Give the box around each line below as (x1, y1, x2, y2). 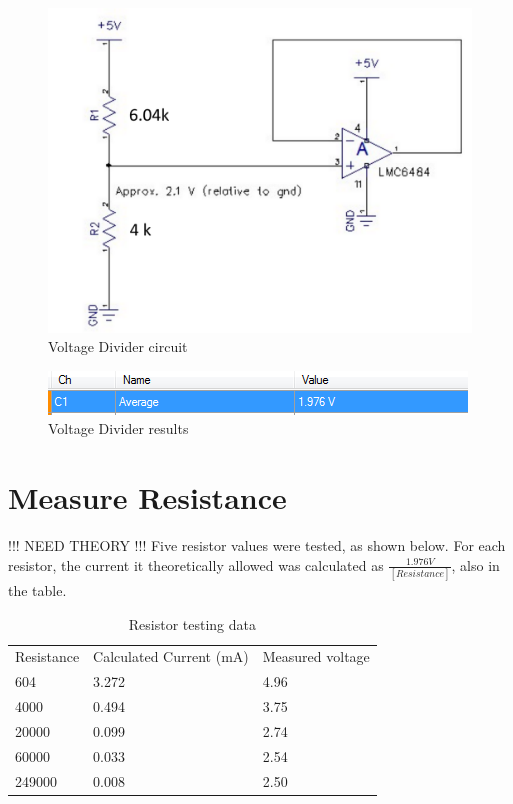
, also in (451, 554, 500, 575)
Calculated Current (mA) (93, 646, 249, 667)
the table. (8, 580, 67, 601)
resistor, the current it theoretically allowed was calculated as (8, 554, 384, 575)
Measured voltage (262, 646, 370, 667)
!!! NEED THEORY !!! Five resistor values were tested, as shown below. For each (8, 535, 506, 556)
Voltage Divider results (48, 418, 189, 439)
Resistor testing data (128, 613, 257, 634)
